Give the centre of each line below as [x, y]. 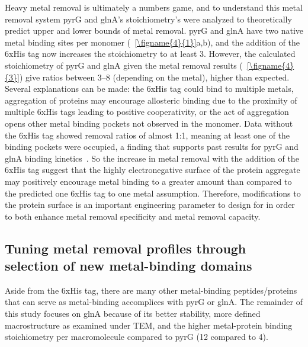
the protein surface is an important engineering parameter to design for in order [150, 205]
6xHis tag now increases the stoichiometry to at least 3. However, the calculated [150, 54]
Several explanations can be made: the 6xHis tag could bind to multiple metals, [149, 89]
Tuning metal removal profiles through [126, 248]
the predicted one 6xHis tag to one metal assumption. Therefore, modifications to [153, 193]
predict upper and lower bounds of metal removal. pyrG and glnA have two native [154, 30]
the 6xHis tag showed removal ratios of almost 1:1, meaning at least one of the [147, 135]
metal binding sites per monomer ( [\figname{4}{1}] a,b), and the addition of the [153, 42]
